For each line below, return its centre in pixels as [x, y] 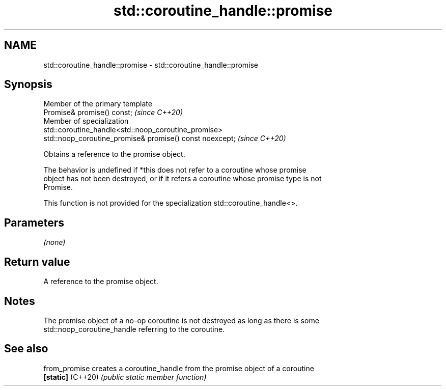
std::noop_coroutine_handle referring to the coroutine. [134, 329]
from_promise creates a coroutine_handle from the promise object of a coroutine [179, 368]
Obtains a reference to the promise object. [114, 154]
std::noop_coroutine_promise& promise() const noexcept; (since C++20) [165, 138]
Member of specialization [86, 121]
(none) [54, 242]
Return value [37, 262]
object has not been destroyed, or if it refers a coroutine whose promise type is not [183, 179]
